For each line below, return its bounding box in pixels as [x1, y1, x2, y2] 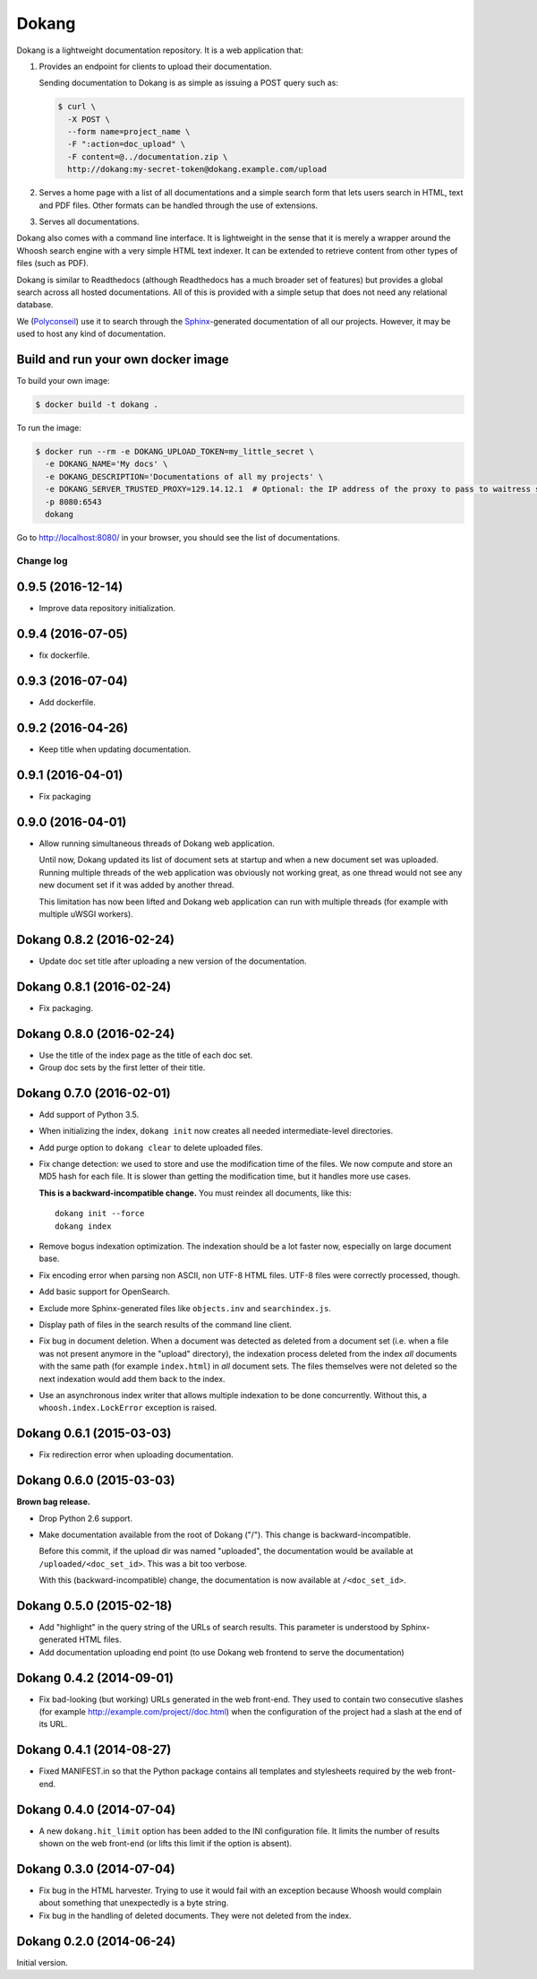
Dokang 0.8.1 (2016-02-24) [16, 979, 172, 994]
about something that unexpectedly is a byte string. [38, 1897, 229, 1908]
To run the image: [16, 422, 82, 434]
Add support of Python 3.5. [38, 1109, 140, 1119]
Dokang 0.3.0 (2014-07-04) [16, 1861, 175, 1877]
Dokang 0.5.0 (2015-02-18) [16, 1598, 173, 1613]
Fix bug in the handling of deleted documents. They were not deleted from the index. [38, 1910, 353, 1921]
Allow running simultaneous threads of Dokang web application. [38, 838, 275, 849]
